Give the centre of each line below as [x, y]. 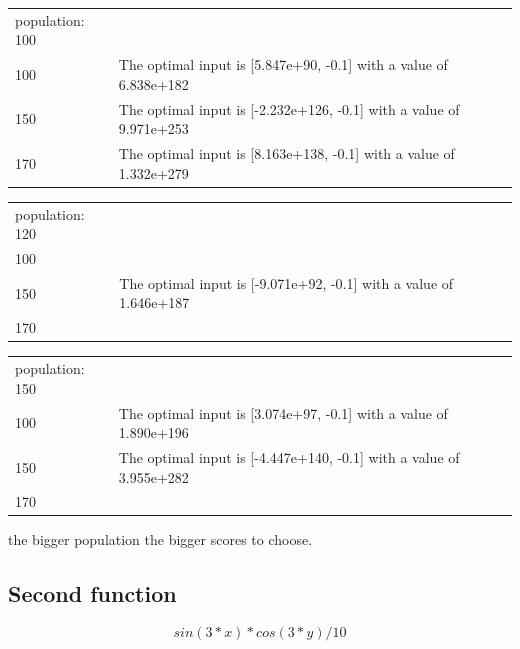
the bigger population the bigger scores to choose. [160, 539]
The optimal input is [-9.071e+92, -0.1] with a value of [286, 282]
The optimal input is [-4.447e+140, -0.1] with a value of [289, 456]
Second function [92, 593]
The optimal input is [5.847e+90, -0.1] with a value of [283, 64]
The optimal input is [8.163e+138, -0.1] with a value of [286, 153]
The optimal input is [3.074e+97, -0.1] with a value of [283, 412]
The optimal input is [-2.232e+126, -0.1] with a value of [289, 108]
